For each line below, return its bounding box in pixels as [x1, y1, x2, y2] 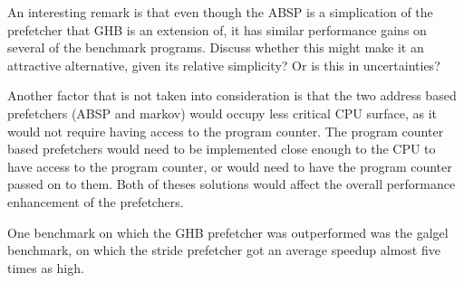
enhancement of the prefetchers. [7, 192, 184, 211]
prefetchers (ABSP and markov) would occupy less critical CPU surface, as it [7, 103, 438, 122]
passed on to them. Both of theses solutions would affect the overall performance [7, 175, 456, 193]
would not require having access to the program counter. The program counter [7, 121, 444, 140]
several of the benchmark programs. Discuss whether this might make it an [7, 38, 424, 57]
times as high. [7, 258, 84, 277]
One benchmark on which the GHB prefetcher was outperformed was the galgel [7, 222, 449, 241]
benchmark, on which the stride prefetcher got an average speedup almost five [7, 241, 440, 259]
